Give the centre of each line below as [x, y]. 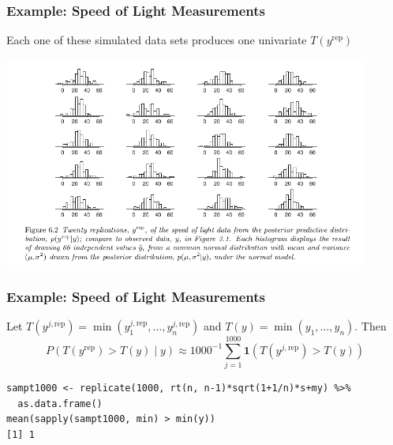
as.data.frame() [60, 404]
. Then [371, 325]
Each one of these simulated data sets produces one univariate [157, 40]
